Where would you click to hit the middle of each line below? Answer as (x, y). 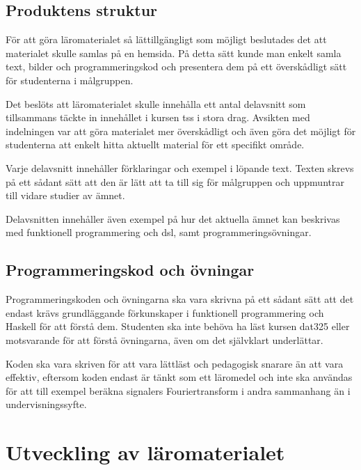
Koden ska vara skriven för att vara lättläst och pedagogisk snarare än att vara (175, 363)
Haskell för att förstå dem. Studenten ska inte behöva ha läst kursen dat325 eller (178, 326)
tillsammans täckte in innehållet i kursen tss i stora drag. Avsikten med (158, 117)
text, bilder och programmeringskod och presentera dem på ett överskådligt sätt (176, 66)
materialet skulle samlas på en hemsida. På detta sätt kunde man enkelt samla (174, 53)
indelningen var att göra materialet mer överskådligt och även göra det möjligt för (181, 131)
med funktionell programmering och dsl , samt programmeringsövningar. (159, 232)
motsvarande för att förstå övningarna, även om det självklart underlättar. (165, 339)
